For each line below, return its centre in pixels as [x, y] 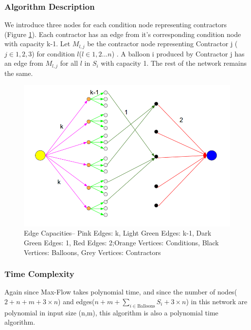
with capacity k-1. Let [37, 44]
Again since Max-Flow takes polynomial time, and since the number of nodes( [121, 292]
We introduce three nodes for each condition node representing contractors [116, 25]
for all [69, 63]
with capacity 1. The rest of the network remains [174, 63]
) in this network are [217, 301]
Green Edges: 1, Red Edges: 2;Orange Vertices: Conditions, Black [121, 242]
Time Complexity [39, 274]
